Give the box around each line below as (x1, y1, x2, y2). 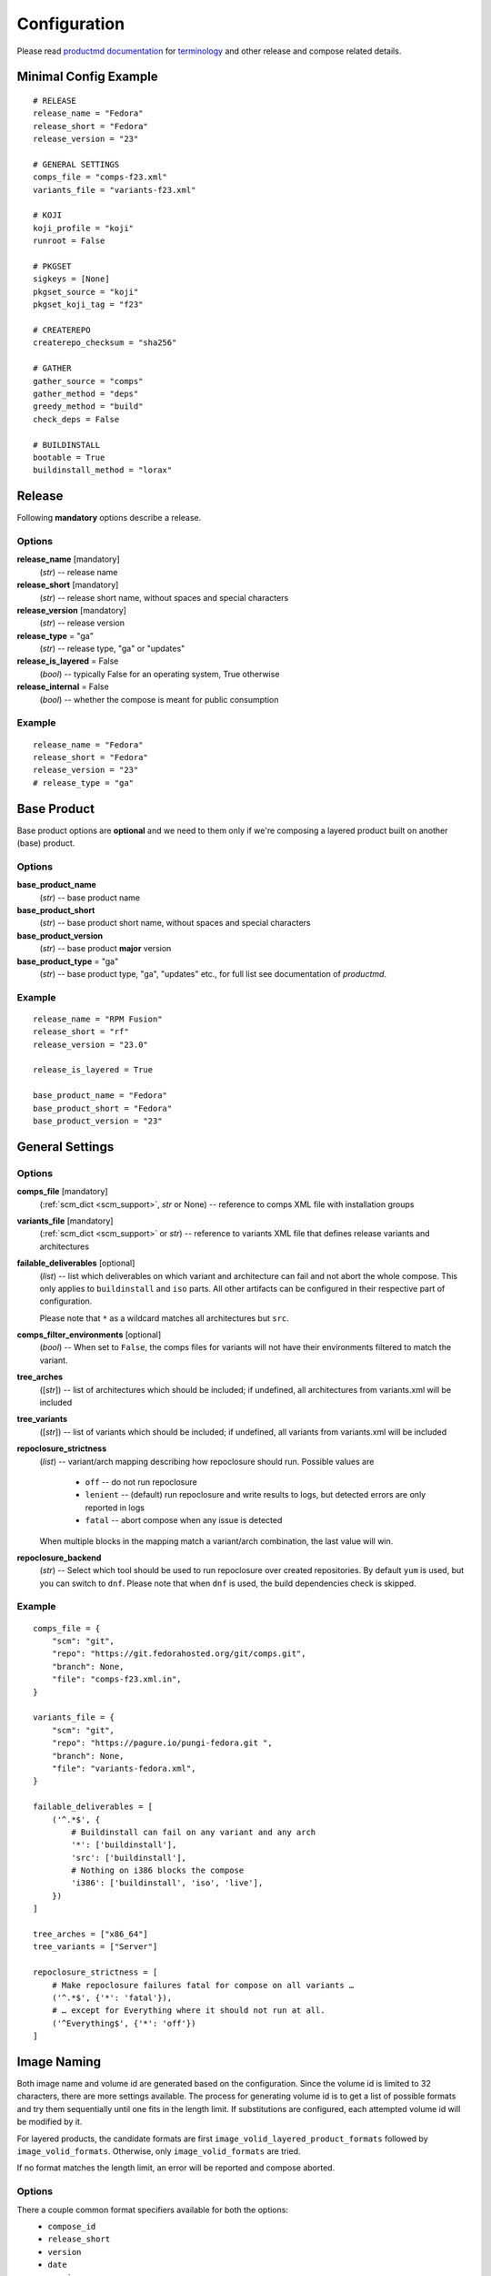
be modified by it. (16, 2117, 83, 2128)
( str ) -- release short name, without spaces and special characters (39, 592, 289, 603)
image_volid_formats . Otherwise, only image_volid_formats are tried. (16, 2146, 301, 2157)
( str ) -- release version (39, 617, 125, 628)
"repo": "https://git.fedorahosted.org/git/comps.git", (51, 1649, 306, 1659)
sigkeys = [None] (33, 274, 110, 284)
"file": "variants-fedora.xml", (51, 1763, 196, 1773)
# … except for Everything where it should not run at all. (51, 2006, 326, 2016)
